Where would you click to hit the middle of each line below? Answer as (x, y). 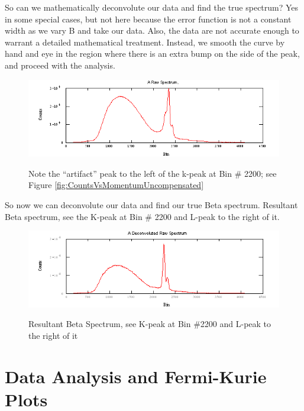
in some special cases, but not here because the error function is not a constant (148, 19)
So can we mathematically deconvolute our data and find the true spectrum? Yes (152, 7)
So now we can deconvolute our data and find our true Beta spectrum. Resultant (151, 205)
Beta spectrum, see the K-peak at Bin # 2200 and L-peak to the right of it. (142, 216)
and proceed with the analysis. (60, 65)
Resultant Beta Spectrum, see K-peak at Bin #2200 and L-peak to (150, 324)
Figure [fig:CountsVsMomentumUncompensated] (116, 185)
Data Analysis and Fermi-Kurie (136, 376)
